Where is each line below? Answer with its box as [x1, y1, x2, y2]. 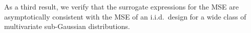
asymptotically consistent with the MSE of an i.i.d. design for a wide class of [4, 11, 246, 21]
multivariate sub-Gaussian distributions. [4, 21, 130, 31]
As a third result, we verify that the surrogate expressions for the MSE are [4, 1, 239, 11]
